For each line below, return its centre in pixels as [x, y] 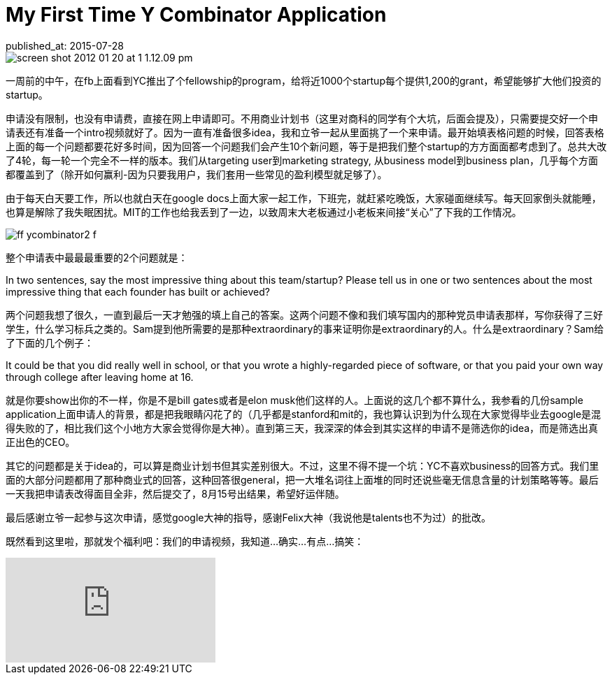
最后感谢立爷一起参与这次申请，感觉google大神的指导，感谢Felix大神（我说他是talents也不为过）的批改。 [248, 517]
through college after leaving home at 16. [100, 377]
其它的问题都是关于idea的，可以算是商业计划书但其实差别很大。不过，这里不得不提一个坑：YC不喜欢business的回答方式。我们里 [303, 465]
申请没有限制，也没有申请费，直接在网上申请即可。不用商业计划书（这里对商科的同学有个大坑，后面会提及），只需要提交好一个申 [302, 118]
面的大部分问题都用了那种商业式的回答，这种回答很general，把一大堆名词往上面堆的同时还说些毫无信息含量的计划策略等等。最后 [302, 479]
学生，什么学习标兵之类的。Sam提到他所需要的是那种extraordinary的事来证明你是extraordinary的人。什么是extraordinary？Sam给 [305, 328]
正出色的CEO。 [41, 442]
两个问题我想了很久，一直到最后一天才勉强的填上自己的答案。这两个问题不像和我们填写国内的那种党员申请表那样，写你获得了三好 [304, 314]
